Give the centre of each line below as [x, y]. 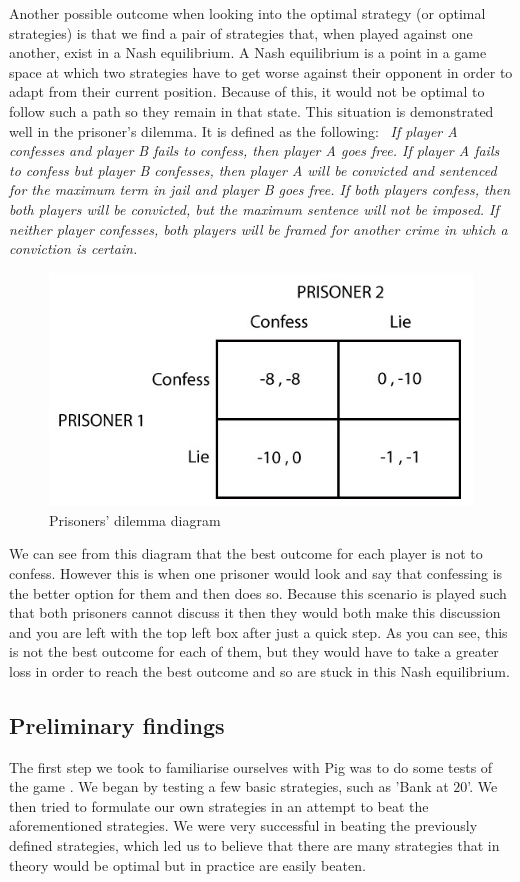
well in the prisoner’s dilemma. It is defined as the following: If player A [233, 130]
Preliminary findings [117, 724]
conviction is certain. [73, 248]
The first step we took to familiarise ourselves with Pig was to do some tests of [251, 766]
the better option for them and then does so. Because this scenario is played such [258, 592]
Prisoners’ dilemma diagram [135, 519]
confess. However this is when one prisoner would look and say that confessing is [256, 572]
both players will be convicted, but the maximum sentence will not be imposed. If [254, 208]
